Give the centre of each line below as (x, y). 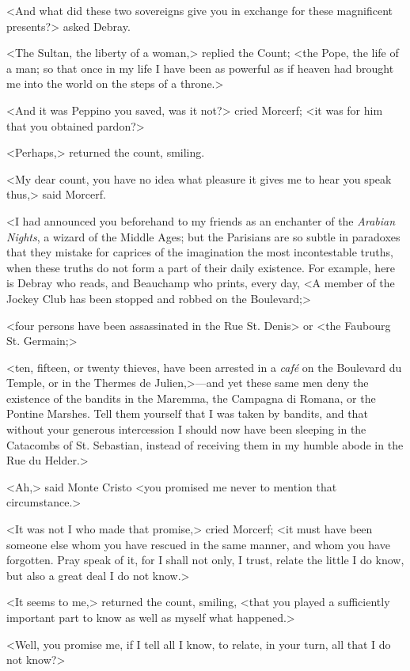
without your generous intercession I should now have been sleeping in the (186, 429)
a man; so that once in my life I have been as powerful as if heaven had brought (200, 68)
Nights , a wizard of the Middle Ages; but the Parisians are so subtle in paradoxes (203, 236)
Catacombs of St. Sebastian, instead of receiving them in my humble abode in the (205, 444)
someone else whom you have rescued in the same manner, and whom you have (198, 544)
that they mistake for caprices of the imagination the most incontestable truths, (200, 252)
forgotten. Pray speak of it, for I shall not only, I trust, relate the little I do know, (205, 560)
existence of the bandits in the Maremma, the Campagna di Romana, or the (191, 398)
